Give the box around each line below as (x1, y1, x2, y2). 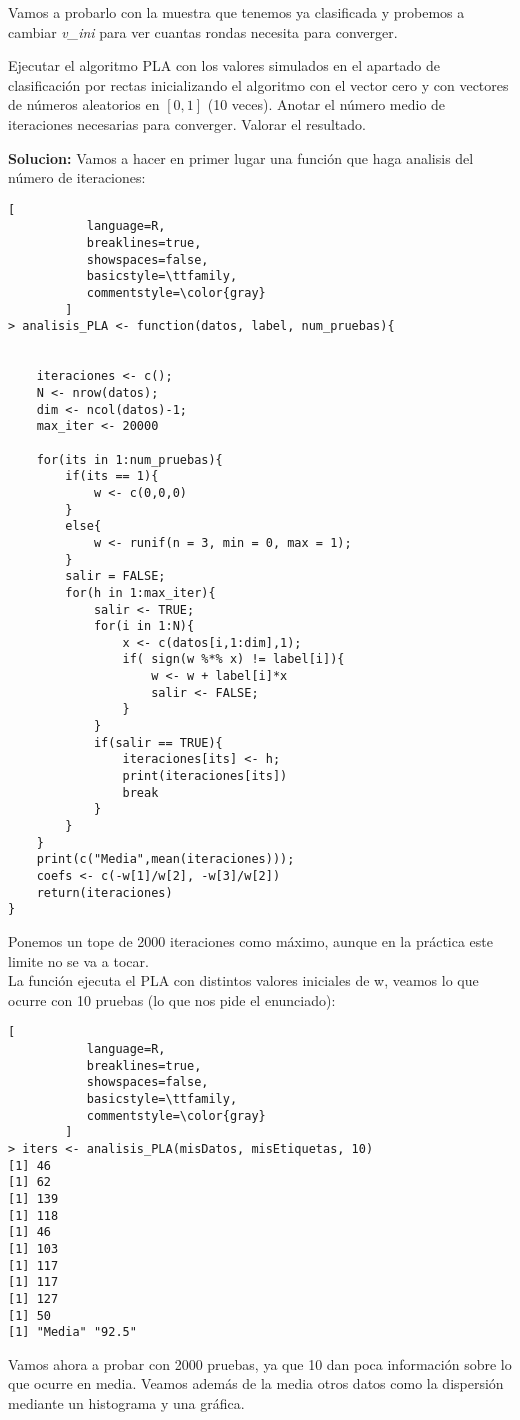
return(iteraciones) (36, 885, 173, 900)
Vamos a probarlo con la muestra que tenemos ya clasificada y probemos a (8, 2, 465, 22)
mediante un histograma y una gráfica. (8, 1393, 245, 1413)
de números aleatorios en (8, 94, 160, 115)
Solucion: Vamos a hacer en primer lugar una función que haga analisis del (8, 147, 474, 168)
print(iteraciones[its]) (122, 769, 288, 784)
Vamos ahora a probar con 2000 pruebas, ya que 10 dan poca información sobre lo (8, 1353, 512, 1374)
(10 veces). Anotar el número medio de (207, 94, 446, 115)
